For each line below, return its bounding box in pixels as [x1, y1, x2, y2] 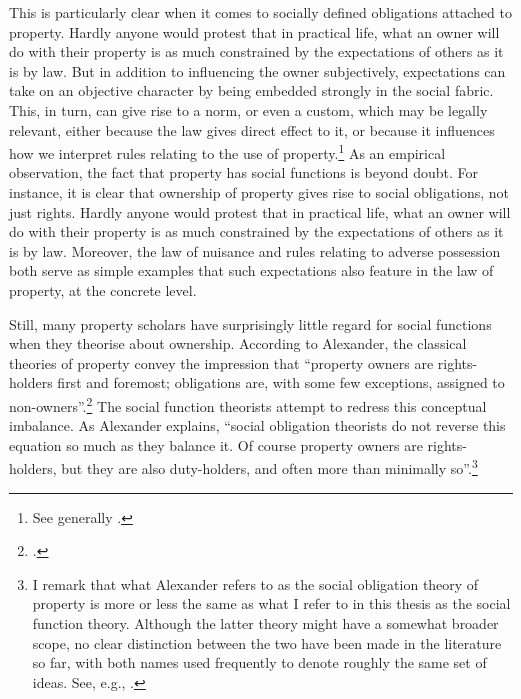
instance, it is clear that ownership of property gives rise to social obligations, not [9, 182, 510, 202]
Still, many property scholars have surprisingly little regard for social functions [9, 313, 492, 334]
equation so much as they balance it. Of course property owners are [9, 434, 423, 455]
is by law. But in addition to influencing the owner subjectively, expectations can [9, 60, 506, 81]
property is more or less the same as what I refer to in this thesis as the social [32, 593, 511, 614]
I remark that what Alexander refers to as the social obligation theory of [32, 573, 479, 594]
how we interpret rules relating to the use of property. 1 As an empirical [9, 140, 446, 163]
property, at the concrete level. [9, 279, 197, 300]
